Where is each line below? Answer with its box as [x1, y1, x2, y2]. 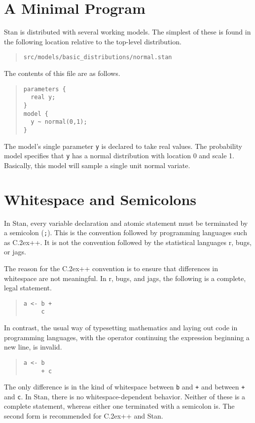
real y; [31, 94, 56, 101]
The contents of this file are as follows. [4, 68, 120, 78]
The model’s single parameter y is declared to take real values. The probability [4, 141, 242, 151]
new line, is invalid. [4, 342, 62, 352]
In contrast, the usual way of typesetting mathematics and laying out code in [4, 322, 238, 333]
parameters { [23, 85, 66, 93]
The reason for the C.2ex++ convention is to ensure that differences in [4, 263, 219, 273]
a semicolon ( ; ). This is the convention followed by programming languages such [4, 227, 247, 238]
